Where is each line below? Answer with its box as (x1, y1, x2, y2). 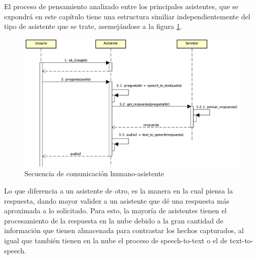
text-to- (230, 235, 253, 245)
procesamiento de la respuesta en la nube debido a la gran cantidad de (4, 215, 223, 225)
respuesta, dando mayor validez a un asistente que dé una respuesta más (4, 195, 230, 206)
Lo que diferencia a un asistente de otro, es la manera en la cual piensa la (4, 185, 233, 196)
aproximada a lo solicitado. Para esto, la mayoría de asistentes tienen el (4, 205, 227, 216)
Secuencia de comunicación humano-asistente (24, 168, 165, 179)
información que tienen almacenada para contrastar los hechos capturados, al (4, 225, 244, 236)
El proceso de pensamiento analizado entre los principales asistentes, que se (4, 1, 239, 11)
